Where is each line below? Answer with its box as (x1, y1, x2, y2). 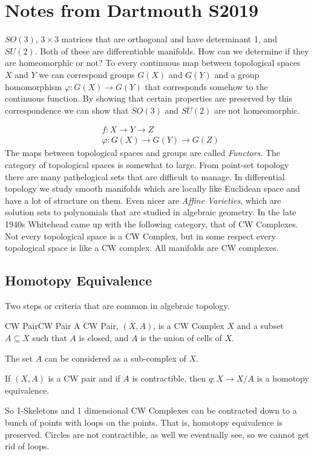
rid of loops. (5, 440, 50, 452)
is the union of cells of (140, 331, 222, 344)
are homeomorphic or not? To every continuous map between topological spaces (5, 56, 301, 69)
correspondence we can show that (5, 103, 129, 116)
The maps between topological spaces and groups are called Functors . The (5, 146, 281, 159)
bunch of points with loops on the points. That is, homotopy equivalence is (5, 416, 283, 429)
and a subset (237, 319, 284, 332)
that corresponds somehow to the (145, 80, 268, 93)
